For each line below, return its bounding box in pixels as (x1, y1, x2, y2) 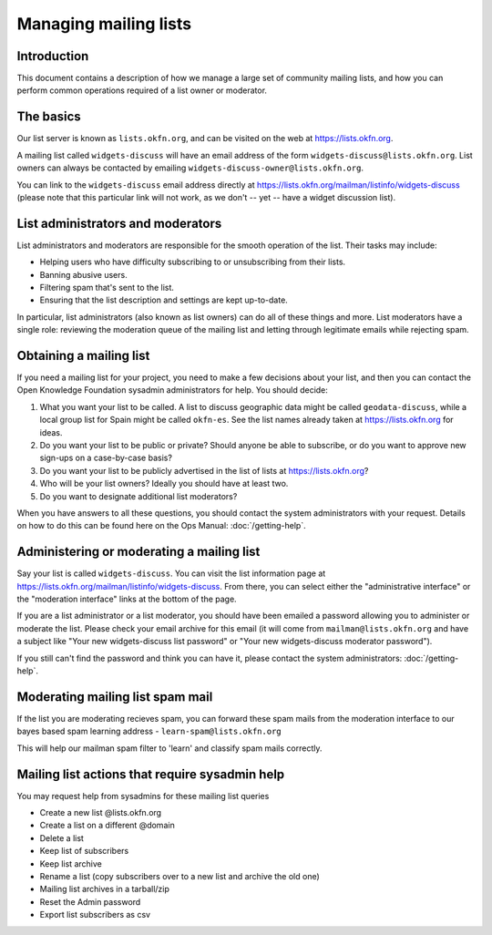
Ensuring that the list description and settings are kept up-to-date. (39, 294, 289, 305)
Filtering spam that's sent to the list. (39, 283, 175, 293)
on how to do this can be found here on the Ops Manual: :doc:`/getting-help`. (16, 520, 306, 531)
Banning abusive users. (39, 269, 128, 280)
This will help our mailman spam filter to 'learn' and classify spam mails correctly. (16, 743, 323, 754)
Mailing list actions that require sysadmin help (16, 766, 285, 782)
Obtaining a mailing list (16, 347, 150, 364)
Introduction (16, 48, 89, 64)
